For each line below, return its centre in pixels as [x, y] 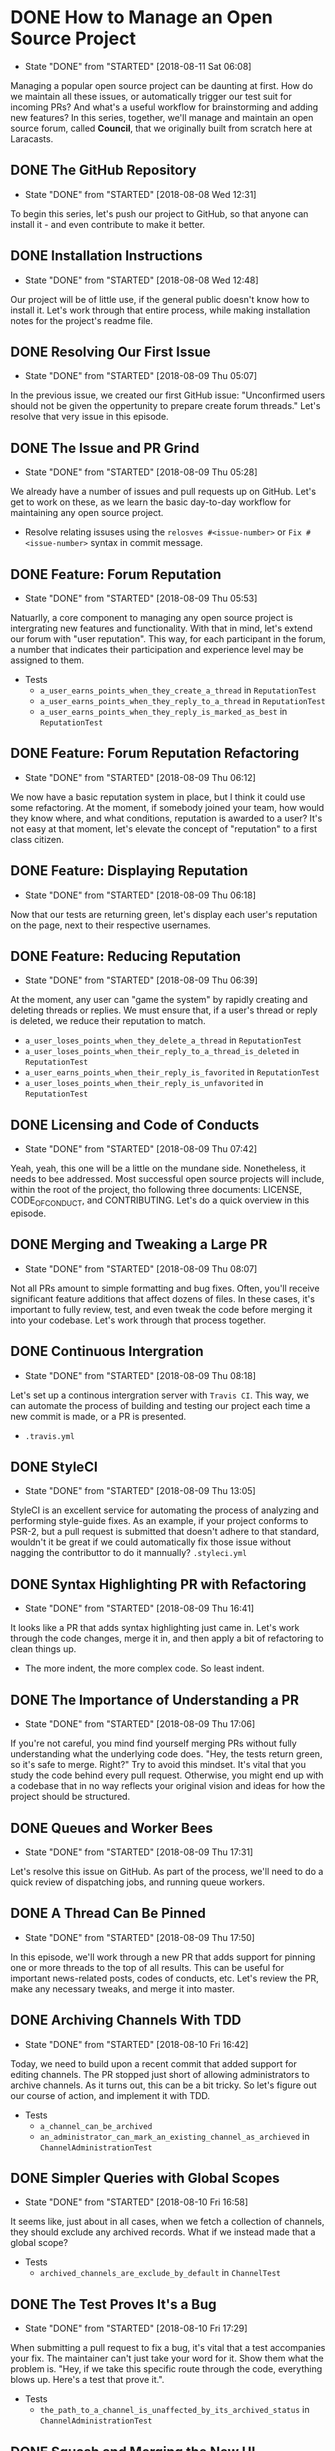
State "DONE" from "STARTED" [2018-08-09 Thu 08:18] [140, 1375]
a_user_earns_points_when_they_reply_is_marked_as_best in [163, 711]
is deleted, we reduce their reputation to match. [108, 1021]
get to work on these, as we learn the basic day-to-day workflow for [151, 502]
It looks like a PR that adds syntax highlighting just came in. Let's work [155, 1628]
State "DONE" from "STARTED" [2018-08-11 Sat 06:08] [138, 66]
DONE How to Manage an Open [141, 17]
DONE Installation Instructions [106, 256]
